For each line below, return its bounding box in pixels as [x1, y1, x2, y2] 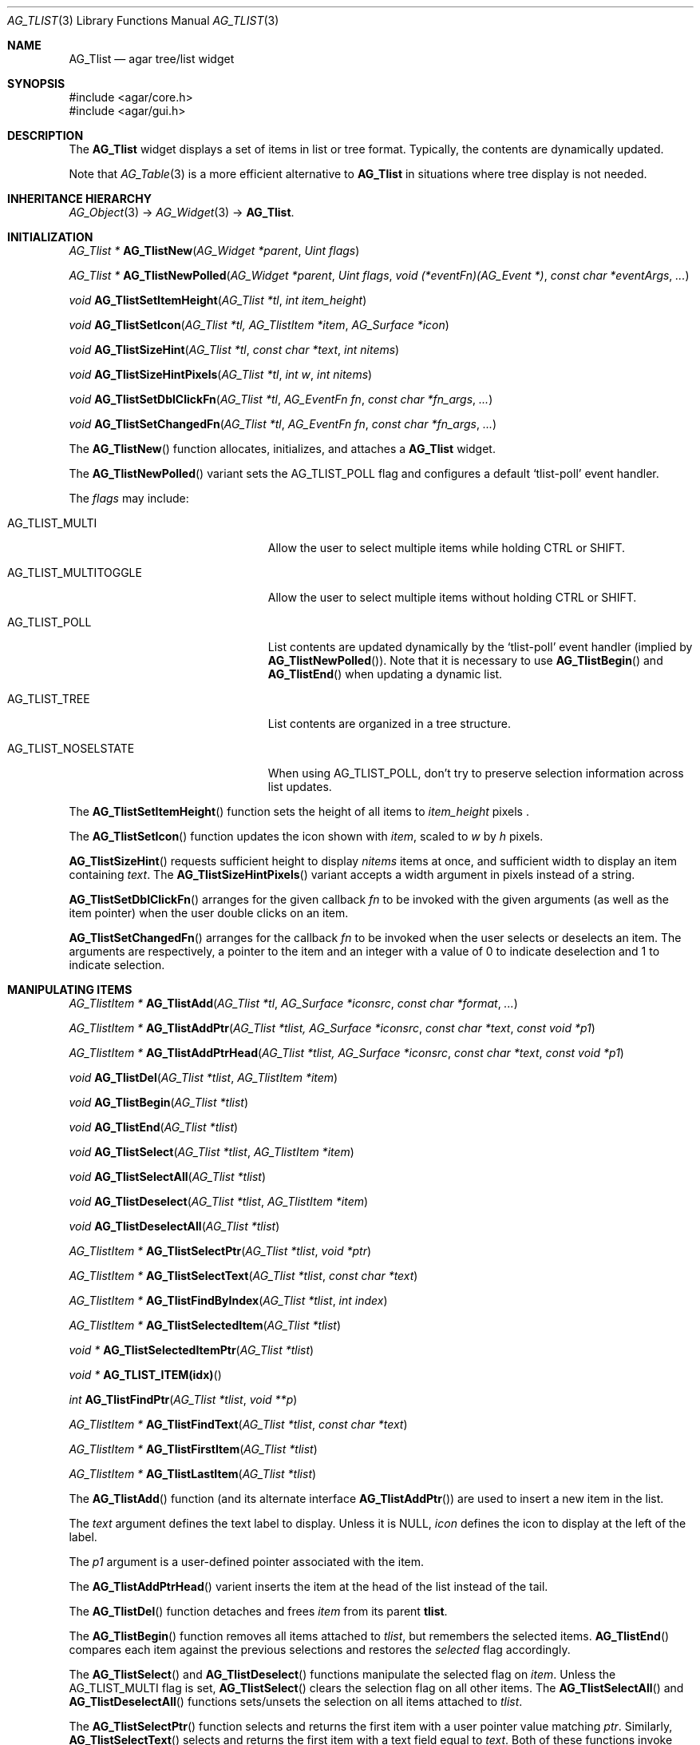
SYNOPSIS [7, 77, 65, 90]
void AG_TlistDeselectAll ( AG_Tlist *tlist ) [69, 1219, 280, 1233]
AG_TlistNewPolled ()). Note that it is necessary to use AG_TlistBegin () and [267, 654, 663, 667]
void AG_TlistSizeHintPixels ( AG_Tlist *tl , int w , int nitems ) [69, 368, 373, 381]
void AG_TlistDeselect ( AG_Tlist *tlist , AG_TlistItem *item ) [69, 1194, 369, 1208]
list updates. [267, 780, 332, 793]
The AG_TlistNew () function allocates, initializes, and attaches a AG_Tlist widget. [69, 442, 496, 455]
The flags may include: [69, 491, 189, 505]
